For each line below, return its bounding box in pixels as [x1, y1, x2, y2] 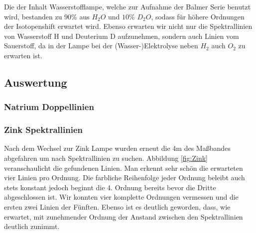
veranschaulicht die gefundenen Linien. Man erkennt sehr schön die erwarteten [4, 162, 243, 173]
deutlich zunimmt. [4, 221, 60, 232]
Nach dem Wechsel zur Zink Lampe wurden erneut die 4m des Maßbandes [4, 143, 231, 153]
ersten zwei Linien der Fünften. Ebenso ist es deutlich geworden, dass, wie [4, 201, 231, 212]
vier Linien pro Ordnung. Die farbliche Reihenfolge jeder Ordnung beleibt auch [4, 172, 245, 183]
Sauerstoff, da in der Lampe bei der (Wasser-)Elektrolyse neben [4, 40, 198, 51]
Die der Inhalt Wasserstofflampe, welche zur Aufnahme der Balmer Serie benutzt [4, 1, 251, 11]
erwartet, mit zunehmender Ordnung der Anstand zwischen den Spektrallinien [4, 211, 243, 222]
